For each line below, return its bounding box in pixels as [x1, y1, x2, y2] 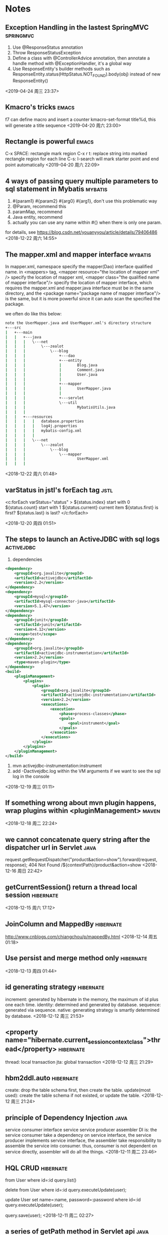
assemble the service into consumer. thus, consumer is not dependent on [5, 1143, 157, 1149]
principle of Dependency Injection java [5, 1113, 128, 1122]
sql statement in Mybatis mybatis [5, 184, 108, 193]
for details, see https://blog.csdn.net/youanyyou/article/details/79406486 [5, 229, 157, 235]
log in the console [12, 773, 50, 779]
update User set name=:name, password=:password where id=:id [5, 1196, 141, 1202]
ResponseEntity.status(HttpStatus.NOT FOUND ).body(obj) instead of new [12, 71, 160, 78]
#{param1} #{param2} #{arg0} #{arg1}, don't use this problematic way [12, 198, 157, 204]
